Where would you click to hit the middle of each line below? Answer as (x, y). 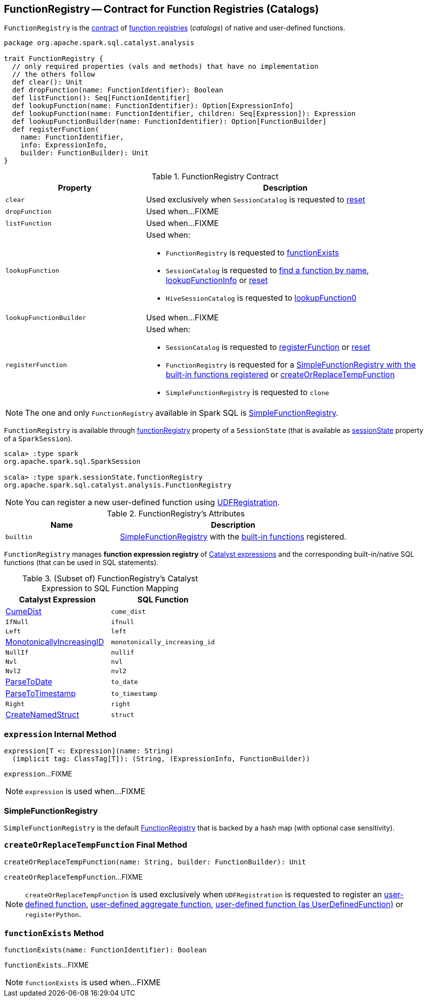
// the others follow (53, 74)
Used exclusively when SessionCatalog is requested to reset (256, 200)
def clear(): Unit (47, 82)
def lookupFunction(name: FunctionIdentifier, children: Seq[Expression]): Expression (184, 114)
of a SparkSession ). (38, 439)
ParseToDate (29, 682)
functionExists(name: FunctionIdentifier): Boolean (106, 950)
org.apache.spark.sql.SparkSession (72, 462)
